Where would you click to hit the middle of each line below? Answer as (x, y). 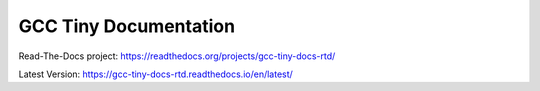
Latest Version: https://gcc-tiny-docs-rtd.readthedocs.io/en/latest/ (156, 74)
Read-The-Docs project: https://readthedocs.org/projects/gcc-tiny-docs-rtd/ (177, 56)
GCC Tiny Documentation (126, 26)
